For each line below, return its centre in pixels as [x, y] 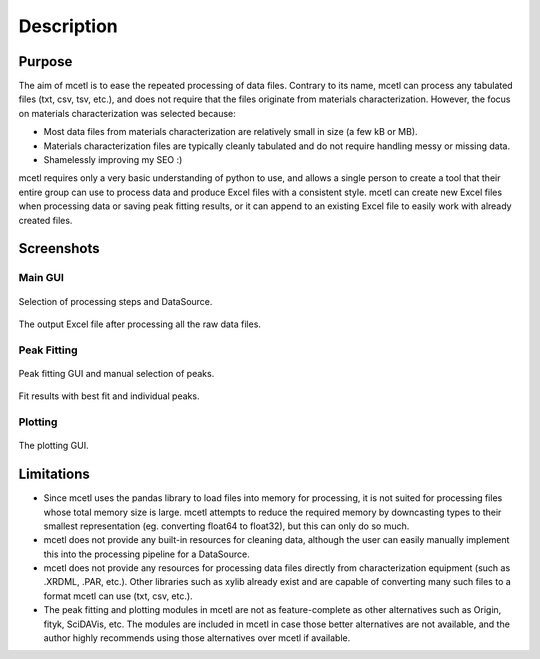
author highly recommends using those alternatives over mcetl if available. [197, 638]
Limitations [54, 474]
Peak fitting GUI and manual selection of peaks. [116, 373]
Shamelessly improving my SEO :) [113, 160]
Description [68, 26]
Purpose [45, 61]
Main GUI [41, 278]
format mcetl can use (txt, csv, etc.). [118, 596]
